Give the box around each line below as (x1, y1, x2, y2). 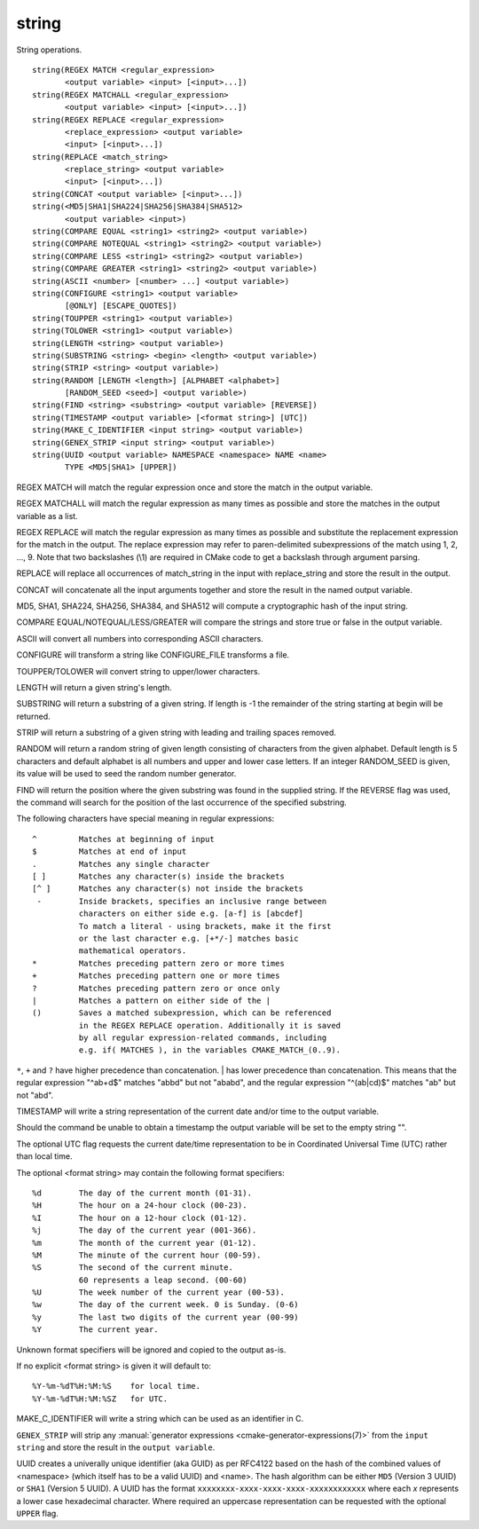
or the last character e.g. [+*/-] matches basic (78, 933, 299, 943)
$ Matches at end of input (32, 847, 187, 856)
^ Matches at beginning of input (32, 834, 215, 844)
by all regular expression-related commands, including (78, 1033, 327, 1043)
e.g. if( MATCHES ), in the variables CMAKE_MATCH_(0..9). (78, 1045, 342, 1055)
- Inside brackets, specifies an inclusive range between (36, 896, 327, 906)
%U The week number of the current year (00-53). (32, 1288, 286, 1297)
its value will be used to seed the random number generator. (16, 768, 237, 779)
